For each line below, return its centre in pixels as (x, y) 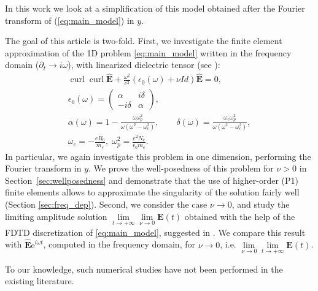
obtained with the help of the (240, 216)
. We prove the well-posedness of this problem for (181, 168)
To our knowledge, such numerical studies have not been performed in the (144, 269)
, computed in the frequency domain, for (119, 244)
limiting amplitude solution (56, 216)
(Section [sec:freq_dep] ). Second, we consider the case (106, 204)
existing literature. (40, 281)
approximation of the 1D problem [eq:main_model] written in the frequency (148, 52)
